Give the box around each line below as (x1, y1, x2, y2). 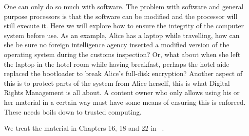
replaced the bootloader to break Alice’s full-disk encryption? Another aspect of (4, 68, 243, 78)
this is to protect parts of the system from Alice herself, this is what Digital (4, 78, 230, 88)
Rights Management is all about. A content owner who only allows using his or (4, 87, 240, 97)
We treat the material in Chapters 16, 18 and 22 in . (4, 123, 164, 133)
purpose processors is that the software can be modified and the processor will (4, 11, 238, 21)
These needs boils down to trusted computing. (4, 106, 142, 117)
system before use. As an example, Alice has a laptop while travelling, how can (4, 30, 240, 40)
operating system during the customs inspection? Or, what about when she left (4, 49, 241, 59)
